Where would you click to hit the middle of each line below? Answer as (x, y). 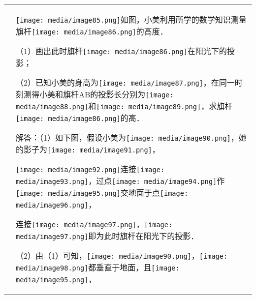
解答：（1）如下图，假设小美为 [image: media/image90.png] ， (127, 137)
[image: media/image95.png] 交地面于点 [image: (102, 193)
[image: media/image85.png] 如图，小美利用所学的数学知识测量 (131, 19)
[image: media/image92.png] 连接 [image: (90, 169)
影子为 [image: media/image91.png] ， (92, 149)
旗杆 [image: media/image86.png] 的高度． (92, 31)
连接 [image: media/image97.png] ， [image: (94, 224)
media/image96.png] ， (56, 204)
